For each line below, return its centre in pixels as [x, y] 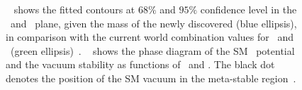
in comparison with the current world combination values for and [150, 37]
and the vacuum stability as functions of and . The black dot [140, 64]
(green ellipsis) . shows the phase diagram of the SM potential [152, 50]
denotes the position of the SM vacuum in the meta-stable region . [151, 78]
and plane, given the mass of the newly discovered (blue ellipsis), [153, 23]
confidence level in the [248, 9]
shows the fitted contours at [74, 9]
